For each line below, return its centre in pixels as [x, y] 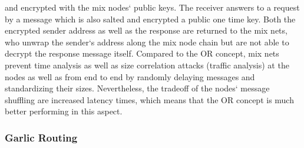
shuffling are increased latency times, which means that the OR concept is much [149, 99]
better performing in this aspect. [64, 111]
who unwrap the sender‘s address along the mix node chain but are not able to [147, 42]
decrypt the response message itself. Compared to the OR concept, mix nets [142, 53]
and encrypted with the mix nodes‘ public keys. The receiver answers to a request [152, 7]
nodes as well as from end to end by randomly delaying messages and [130, 76]
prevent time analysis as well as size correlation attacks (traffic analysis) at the [147, 65]
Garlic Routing [41, 137]
